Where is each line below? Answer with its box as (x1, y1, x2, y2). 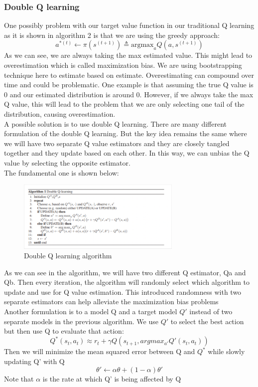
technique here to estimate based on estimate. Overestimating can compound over (4, 69, 255, 80)
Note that (4, 373, 34, 384)
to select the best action (170, 316, 244, 326)
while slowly (208, 346, 245, 357)
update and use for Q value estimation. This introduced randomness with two (4, 286, 242, 297)
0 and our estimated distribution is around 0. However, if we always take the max (4, 89, 254, 99)
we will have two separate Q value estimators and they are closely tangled (4, 138, 230, 148)
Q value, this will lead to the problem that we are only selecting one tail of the (4, 99, 245, 109)
